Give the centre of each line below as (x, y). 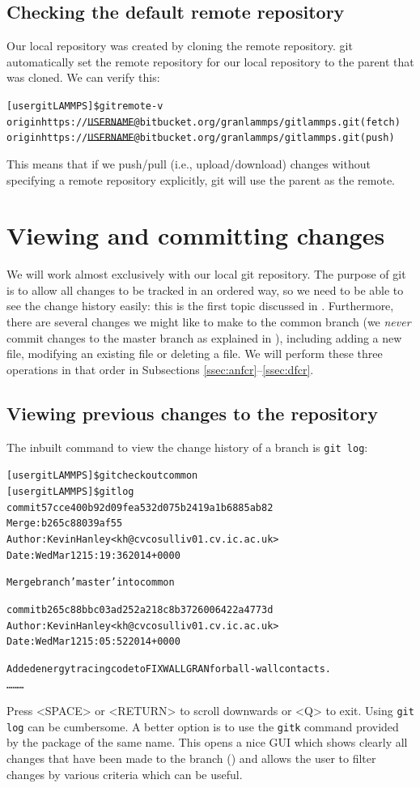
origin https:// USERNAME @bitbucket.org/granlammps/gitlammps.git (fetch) (204, 122)
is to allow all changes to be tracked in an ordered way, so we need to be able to (205, 290)
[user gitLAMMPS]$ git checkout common (102, 476)
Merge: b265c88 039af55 (65, 524)
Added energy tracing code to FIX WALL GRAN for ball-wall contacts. (169, 669)
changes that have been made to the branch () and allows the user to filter (191, 758)
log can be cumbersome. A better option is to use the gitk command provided (203, 726)
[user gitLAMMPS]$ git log (70, 491)
